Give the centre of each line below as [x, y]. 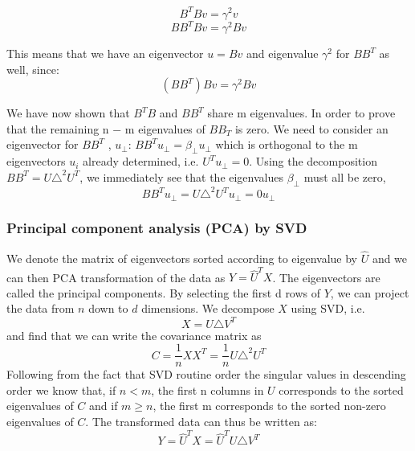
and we [390, 258]
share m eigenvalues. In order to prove [301, 113]
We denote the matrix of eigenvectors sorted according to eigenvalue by [182, 258]
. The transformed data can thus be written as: [201, 421]
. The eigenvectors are [326, 277]
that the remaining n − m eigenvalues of [106, 128]
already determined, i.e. [141, 161]
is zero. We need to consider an [311, 128]
